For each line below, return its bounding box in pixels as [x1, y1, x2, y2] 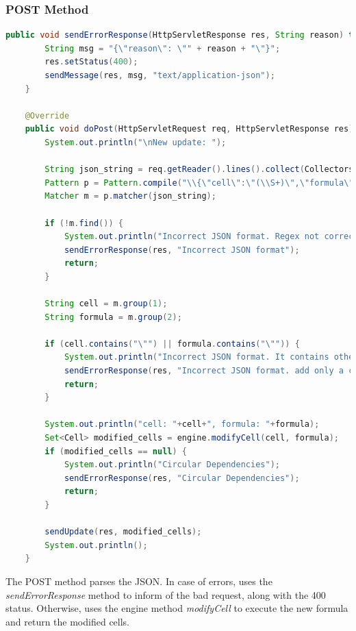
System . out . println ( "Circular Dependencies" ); [64, 460, 280, 470]
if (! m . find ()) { [44, 218, 123, 228]
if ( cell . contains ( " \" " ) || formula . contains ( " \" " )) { [44, 338, 300, 349]
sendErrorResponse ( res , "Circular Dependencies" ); [64, 473, 300, 483]
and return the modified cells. [5, 614, 130, 628]
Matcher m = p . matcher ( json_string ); [44, 191, 216, 201]
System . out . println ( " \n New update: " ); [44, 137, 227, 147]
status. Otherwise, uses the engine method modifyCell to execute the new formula [5, 601, 348, 615]
